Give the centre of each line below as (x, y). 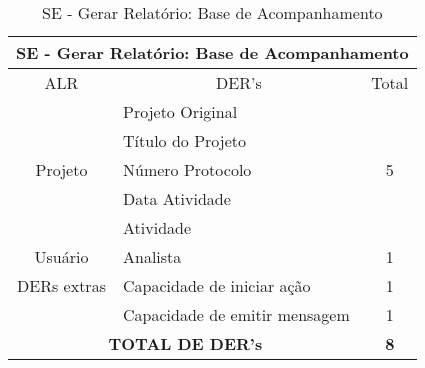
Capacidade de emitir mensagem (236, 314)
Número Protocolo (187, 169)
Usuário (61, 256)
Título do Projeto (184, 140)
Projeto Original (180, 111)
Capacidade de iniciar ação (217, 285)
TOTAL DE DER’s (185, 343)
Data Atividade (177, 198)
